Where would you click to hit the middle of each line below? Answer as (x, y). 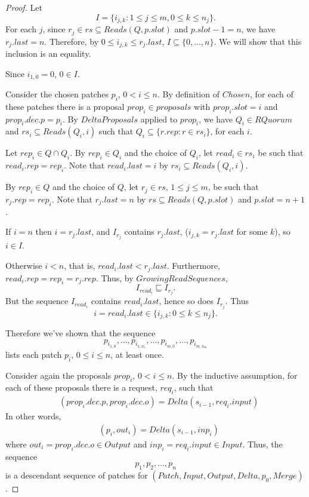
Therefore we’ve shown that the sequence (81, 332)
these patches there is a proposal (65, 106)
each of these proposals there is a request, (81, 387)
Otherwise (24, 266)
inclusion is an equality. (48, 53)
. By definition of (188, 94)
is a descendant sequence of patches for (77, 475)
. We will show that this (258, 41)
